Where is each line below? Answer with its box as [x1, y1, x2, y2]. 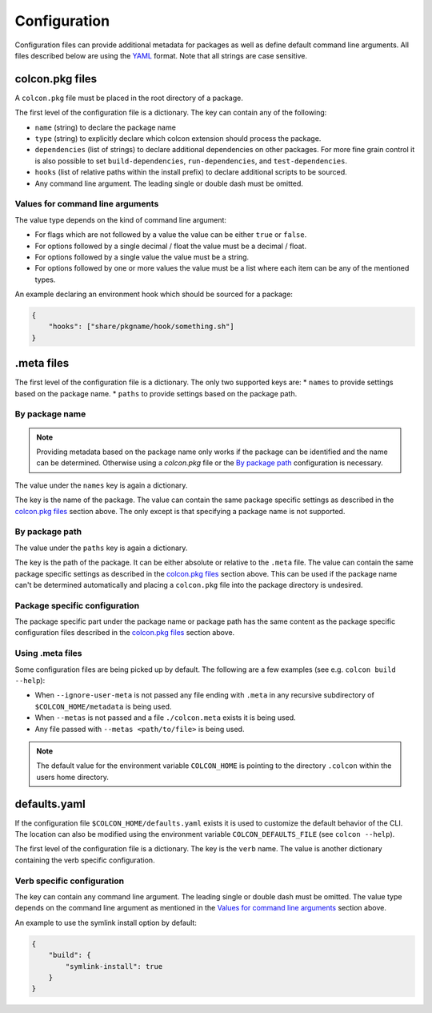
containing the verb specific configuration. [14, 855, 155, 865]
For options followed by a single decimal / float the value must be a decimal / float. [34, 241, 307, 251]
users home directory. [36, 772, 110, 782]
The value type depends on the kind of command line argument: [14, 215, 227, 224]
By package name [14, 408, 86, 420]
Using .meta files [14, 648, 82, 659]
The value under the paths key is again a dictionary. [14, 543, 188, 553]
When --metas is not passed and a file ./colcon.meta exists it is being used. [34, 713, 296, 722]
